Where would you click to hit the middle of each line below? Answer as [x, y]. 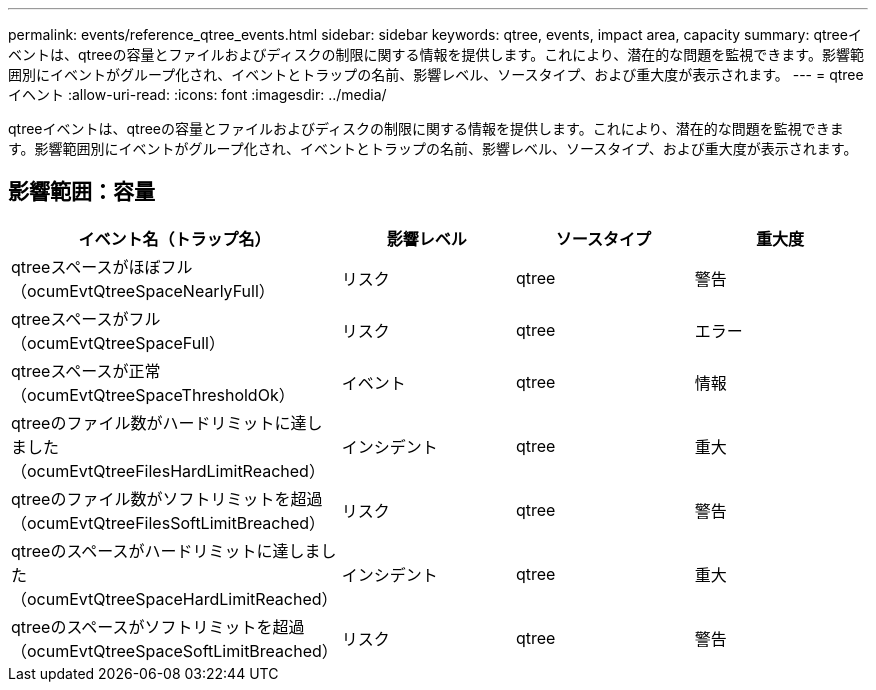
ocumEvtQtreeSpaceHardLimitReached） [182, 598]
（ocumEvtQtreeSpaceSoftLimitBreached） [174, 650]
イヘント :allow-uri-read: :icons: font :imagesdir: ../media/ [197, 94]
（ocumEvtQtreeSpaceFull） [118, 342]
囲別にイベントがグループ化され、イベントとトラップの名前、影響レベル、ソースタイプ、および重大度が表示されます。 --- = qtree [436, 74]
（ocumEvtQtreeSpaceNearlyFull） [143, 290]
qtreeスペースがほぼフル [102, 266]
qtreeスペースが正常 [86, 370]
